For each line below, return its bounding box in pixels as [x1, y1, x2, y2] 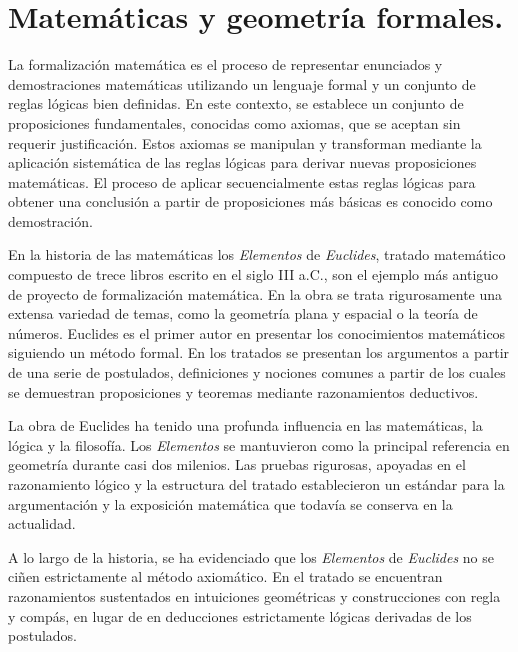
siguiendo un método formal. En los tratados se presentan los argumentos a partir [8, 342, 510, 363]
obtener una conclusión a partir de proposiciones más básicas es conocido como [8, 191, 493, 212]
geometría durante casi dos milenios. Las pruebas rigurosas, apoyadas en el [8, 454, 466, 475]
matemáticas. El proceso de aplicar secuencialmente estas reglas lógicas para [8, 171, 476, 192]
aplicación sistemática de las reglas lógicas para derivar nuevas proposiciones [8, 152, 477, 173]
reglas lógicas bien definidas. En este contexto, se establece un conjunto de [8, 93, 464, 114]
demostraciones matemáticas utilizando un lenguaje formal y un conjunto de [8, 73, 476, 94]
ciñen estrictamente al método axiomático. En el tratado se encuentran [8, 566, 443, 587]
